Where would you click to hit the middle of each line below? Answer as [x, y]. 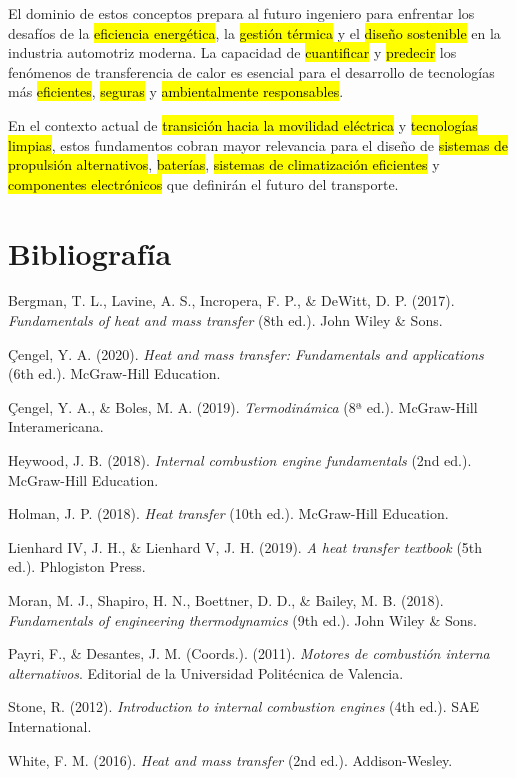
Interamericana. [56, 426]
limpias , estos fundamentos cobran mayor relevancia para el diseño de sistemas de [258, 144]
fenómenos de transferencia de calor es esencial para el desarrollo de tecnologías [251, 71]
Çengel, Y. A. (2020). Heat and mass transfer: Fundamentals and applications [246, 353]
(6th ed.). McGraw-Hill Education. [114, 373]
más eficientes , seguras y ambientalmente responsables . [176, 91]
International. [50, 725]
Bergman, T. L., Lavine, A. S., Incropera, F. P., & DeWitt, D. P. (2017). [231, 300]
